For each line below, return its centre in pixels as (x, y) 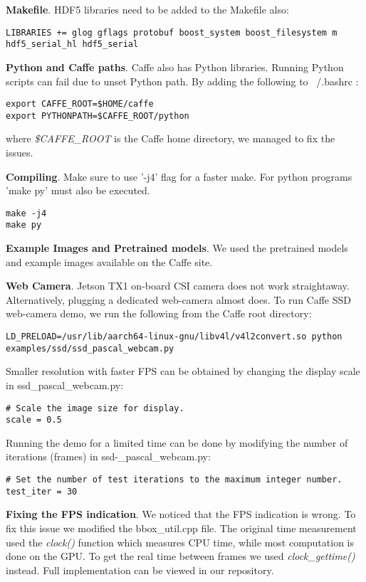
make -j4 (26, 213)
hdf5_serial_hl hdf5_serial (72, 44)
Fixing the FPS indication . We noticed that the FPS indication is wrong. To (181, 514)
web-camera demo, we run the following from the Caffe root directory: (159, 313)
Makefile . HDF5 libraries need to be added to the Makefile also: (147, 9)
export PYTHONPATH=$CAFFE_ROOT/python (98, 116)
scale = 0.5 (34, 420)
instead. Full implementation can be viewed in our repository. (140, 570)
